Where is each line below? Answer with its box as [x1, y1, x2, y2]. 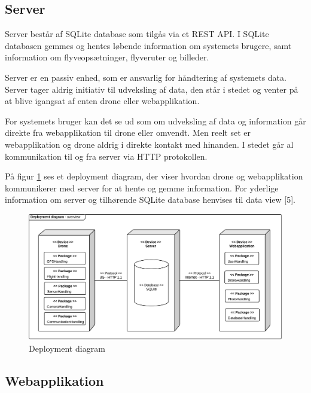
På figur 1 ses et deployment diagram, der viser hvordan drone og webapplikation [5, 170, 303, 182]
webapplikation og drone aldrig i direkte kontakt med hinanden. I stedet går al [5, 138, 294, 150]
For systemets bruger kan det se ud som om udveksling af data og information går [5, 114, 306, 127]
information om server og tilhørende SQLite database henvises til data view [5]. [5, 193, 295, 206]
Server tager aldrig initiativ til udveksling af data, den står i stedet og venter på [5, 83, 298, 95]
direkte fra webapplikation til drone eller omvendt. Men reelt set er [5, 126, 251, 139]
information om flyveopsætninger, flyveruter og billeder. [5, 51, 209, 63]
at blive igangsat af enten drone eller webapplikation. [5, 95, 200, 107]
